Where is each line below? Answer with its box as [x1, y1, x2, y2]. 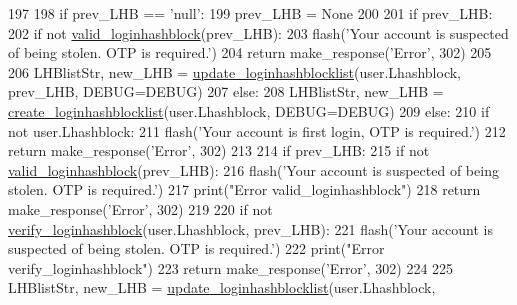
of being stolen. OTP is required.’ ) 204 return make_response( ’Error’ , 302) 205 [8, 42, 492, 63]
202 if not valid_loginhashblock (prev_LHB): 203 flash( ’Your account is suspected [8, 22, 509, 43]
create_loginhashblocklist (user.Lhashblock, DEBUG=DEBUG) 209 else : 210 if [8, 100, 490, 121]
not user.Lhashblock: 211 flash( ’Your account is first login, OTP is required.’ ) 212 [8, 120, 506, 141]
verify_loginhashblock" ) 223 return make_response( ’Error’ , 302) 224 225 [8, 257, 454, 278]
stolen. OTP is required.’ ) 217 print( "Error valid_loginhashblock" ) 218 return [8, 179, 481, 200]
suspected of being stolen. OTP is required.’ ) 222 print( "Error [8, 238, 385, 259]
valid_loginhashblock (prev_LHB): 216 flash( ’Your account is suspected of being [8, 159, 499, 180]
